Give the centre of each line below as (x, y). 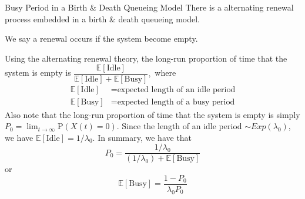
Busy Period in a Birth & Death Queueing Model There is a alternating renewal (149, 7)
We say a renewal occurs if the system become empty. (101, 38)
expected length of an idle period (176, 90)
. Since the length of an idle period (179, 126)
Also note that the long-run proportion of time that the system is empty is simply (152, 114)
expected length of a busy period (176, 102)
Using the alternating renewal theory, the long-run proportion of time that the (146, 58)
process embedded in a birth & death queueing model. (102, 18)
